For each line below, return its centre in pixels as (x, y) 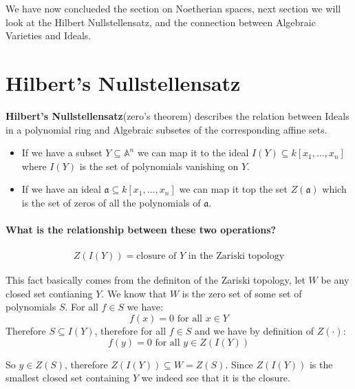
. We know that (134, 293)
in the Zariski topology (236, 256)
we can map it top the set (233, 189)
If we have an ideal (61, 189)
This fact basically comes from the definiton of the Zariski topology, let (155, 280)
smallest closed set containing (68, 378)
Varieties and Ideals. (49, 35)
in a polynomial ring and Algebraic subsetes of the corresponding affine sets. (166, 129)
